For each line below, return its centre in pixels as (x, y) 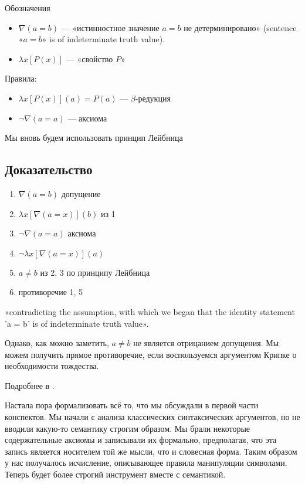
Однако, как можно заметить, (57, 343)
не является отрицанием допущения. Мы (206, 343)
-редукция (153, 98)
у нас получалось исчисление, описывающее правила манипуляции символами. (146, 463)
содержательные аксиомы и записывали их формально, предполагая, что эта (141, 440)
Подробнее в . (30, 385)
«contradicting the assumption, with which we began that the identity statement (150, 311)
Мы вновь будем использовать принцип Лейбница (94, 138)
